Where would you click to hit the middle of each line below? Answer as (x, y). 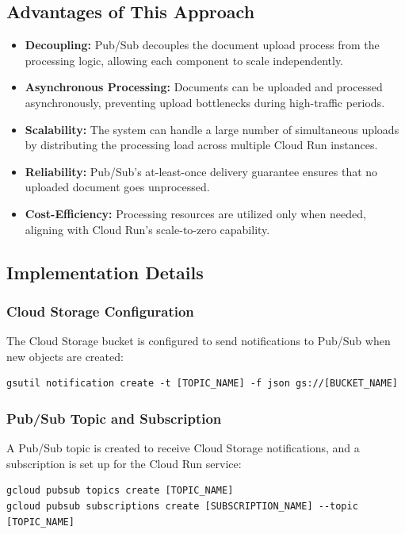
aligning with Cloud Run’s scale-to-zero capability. (147, 229)
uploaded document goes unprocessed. (117, 187)
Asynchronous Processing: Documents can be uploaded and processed (204, 87)
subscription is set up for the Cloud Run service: (124, 463)
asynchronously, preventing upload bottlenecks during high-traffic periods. (205, 102)
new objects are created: (65, 356)
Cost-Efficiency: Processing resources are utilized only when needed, (195, 213)
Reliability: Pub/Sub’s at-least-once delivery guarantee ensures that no (201, 171)
